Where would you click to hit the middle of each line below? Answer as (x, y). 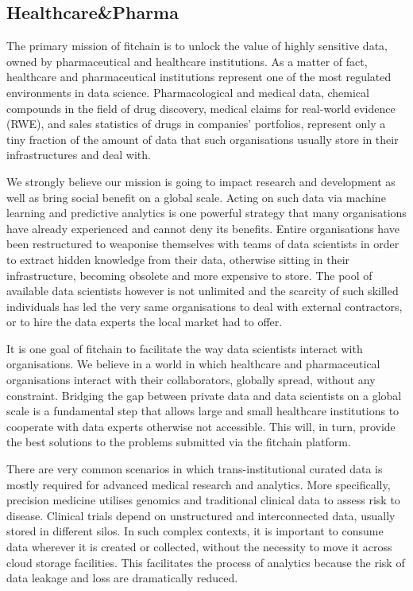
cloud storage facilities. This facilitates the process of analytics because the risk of (206, 562)
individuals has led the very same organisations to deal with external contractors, (205, 306)
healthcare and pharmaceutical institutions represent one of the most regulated (199, 77)
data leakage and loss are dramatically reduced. (122, 578)
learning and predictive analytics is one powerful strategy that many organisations (206, 213)
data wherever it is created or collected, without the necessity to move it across (199, 547)
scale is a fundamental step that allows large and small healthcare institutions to (203, 411)
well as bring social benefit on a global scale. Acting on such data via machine (196, 197)
